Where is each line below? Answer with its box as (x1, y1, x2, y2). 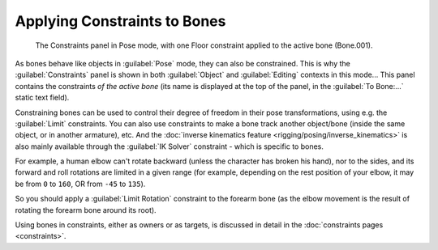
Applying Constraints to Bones (15, 12, 226, 30)
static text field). (15, 93, 70, 103)
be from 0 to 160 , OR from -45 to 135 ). (15, 179, 146, 189)
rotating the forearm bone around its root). (15, 205, 157, 214)
